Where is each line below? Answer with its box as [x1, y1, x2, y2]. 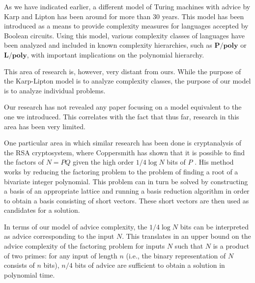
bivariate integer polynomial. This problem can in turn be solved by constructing [4, 176, 248, 186]
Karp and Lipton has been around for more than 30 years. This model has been [4, 11, 244, 21]
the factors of [4, 157, 44, 167]
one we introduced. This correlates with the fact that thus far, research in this [4, 111, 239, 121]
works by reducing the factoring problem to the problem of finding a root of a [4, 166, 238, 176]
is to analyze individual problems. [4, 85, 106, 95]
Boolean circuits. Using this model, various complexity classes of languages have [4, 30, 245, 40]
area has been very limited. [4, 121, 85, 131]
